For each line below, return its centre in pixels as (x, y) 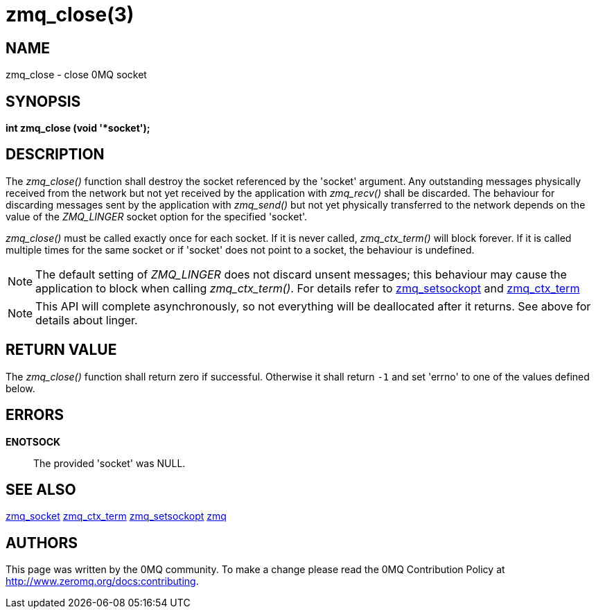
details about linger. (87, 320)
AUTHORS (42, 543)
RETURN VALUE (61, 350)
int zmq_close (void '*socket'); (78, 128)
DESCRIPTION (55, 155)
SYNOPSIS (43, 101)
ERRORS (35, 415)
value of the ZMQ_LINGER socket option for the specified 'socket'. (157, 216)
